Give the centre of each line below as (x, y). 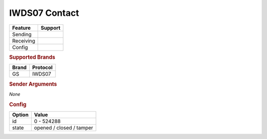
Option (21, 115)
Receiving (24, 41)
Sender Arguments (33, 84)
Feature (22, 28)
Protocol (43, 68)
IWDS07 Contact (44, 13)
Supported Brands (32, 57)
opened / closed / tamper (64, 128)
